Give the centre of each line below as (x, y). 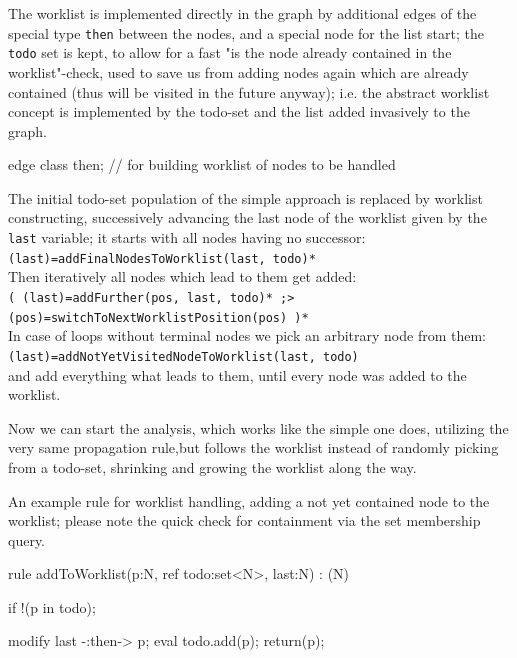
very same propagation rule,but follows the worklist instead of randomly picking (253, 447)
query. (27, 539)
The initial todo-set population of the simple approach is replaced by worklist (245, 197)
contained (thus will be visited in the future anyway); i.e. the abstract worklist (249, 91)
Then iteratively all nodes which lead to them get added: (182, 276)
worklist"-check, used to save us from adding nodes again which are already (238, 71)
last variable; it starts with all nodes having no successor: (187, 237)
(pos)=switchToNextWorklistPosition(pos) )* (158, 317)
